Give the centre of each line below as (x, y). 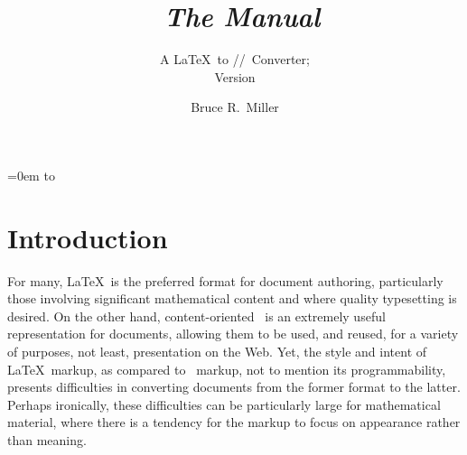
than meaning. (47, 439)
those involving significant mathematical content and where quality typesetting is (232, 298)
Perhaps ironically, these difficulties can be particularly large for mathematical (224, 404)
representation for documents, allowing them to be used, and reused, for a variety (233, 334)
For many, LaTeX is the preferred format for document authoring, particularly (225, 280)
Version (235, 76)
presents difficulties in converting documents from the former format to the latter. (234, 387)
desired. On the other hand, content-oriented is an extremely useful (196, 316)
